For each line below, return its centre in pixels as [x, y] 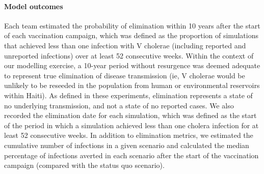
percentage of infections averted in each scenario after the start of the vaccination [131, 155]
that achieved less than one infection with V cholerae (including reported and [125, 45]
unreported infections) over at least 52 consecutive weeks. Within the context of [129, 55]
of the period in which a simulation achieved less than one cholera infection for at [131, 125]
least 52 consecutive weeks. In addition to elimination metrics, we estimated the [129, 135]
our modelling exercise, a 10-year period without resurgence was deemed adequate [132, 65]
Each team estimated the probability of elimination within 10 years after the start [132, 25]
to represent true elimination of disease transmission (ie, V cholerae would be [125, 75]
